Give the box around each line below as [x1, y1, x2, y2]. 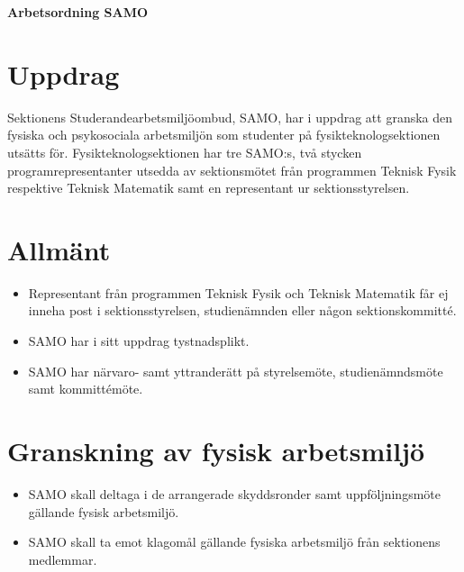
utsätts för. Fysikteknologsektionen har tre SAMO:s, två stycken [7, 142, 362, 161]
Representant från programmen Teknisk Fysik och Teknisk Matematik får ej [28, 283, 449, 302]
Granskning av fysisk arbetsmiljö [7, 431, 425, 468]
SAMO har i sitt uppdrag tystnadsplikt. [28, 331, 250, 350]
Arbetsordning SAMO [7, 3, 149, 21]
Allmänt [7, 231, 111, 268]
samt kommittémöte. [28, 379, 143, 398]
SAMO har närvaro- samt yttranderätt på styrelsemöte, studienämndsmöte [28, 361, 443, 380]
